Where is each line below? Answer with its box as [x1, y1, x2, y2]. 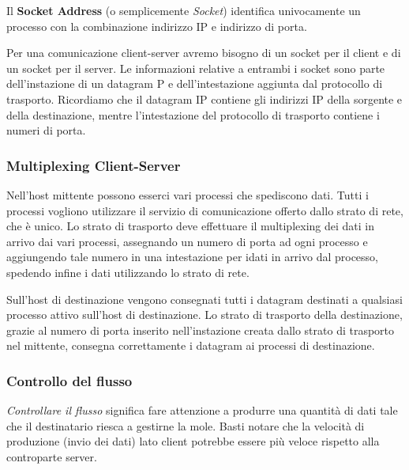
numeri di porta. [6, 122, 86, 138]
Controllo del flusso [6, 370, 133, 390]
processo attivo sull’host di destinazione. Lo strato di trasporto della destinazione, [6, 306, 403, 323]
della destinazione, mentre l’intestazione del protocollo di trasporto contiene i [6, 106, 380, 123]
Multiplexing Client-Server [6, 155, 181, 175]
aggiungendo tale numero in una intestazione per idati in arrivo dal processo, [6, 248, 379, 265]
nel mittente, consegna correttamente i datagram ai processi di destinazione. [6, 337, 375, 354]
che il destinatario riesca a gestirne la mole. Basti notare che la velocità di [6, 417, 365, 434]
